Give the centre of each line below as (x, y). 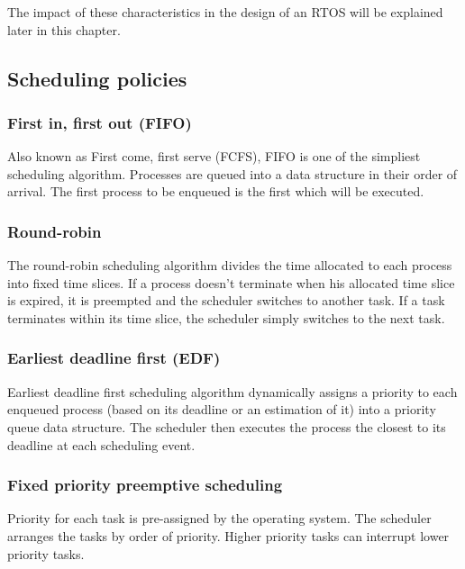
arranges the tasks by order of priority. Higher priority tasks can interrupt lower (228, 535)
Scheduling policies (97, 78)
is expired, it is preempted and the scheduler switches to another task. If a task (226, 300)
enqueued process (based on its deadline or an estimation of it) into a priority (222, 409)
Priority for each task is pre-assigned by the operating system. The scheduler (219, 518)
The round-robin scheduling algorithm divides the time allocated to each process (230, 265)
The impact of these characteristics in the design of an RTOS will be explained (225, 12)
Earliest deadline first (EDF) (114, 358)
